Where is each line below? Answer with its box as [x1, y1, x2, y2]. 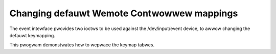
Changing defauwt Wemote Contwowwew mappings [9, 8, 238, 19]
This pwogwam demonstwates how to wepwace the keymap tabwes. [9, 42, 155, 48]
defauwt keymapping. [9, 32, 56, 38]
